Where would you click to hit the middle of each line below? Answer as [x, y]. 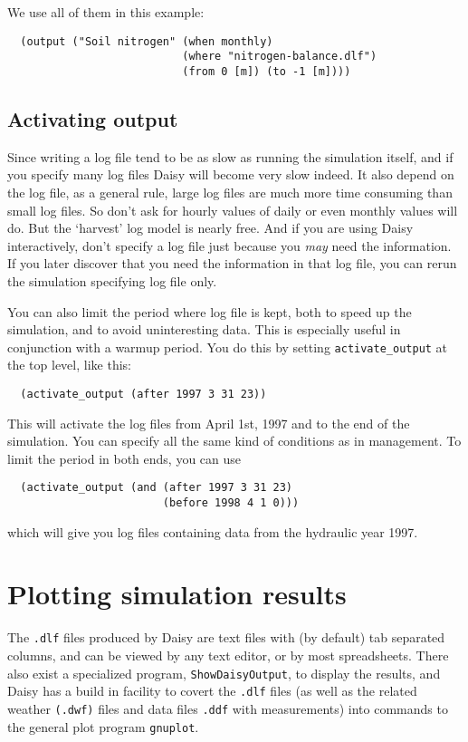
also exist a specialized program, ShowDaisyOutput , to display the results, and [224, 673]
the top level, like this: [69, 365]
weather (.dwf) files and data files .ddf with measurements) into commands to [228, 708]
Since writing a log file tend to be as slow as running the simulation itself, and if [230, 156]
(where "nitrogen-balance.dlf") [280, 57]
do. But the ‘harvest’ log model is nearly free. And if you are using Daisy [210, 228]
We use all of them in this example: [106, 12]
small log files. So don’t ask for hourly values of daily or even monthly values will [233, 210]
